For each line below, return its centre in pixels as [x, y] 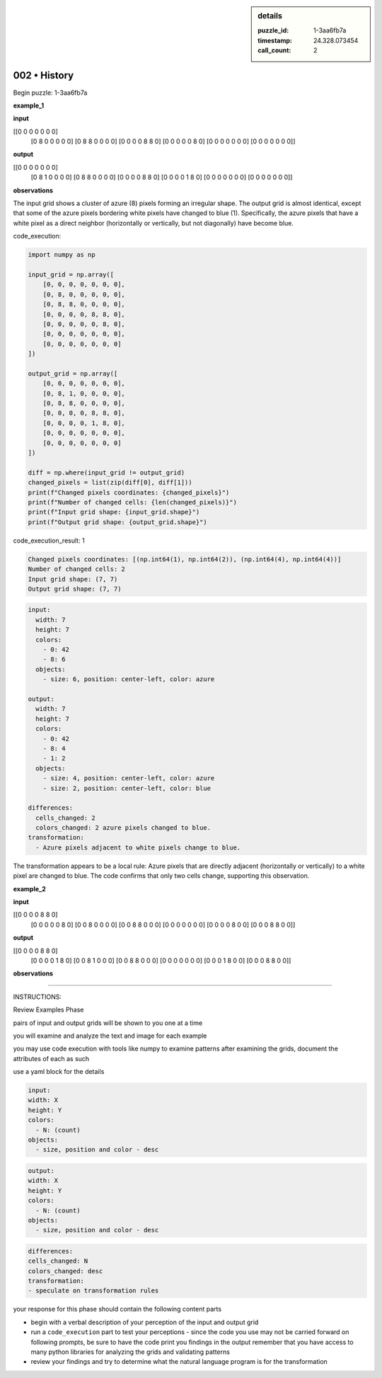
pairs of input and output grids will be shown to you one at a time [108, 1023]
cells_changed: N [58, 1261]
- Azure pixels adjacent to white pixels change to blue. [138, 847]
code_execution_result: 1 [49, 540]
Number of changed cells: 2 [76, 569]
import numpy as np [62, 255]
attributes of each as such [51, 1058]
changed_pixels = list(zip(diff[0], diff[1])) [110, 482]
